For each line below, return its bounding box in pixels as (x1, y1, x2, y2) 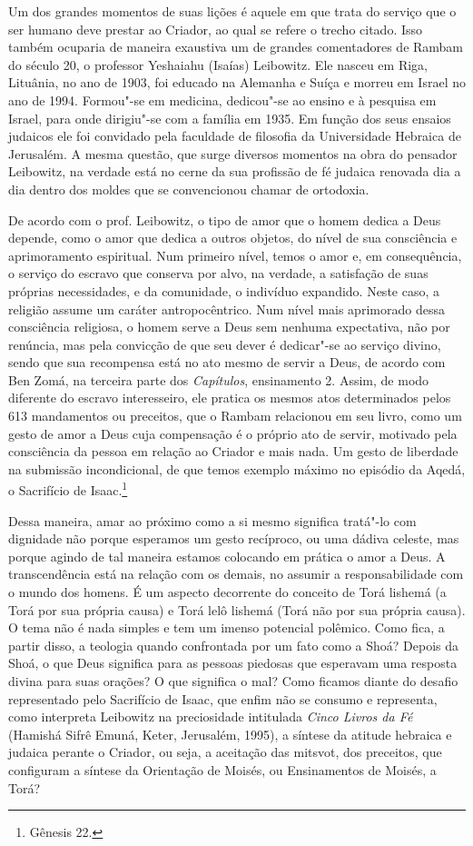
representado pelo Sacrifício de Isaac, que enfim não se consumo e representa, (8, 689, 438, 708)
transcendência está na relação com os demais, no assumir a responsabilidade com (8, 564, 464, 583)
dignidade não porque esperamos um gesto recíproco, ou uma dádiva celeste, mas (8, 529, 459, 548)
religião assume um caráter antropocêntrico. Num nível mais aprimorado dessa (8, 299, 445, 318)
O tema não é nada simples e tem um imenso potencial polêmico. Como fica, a (8, 618, 445, 637)
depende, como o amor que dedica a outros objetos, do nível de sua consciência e (8, 228, 458, 247)
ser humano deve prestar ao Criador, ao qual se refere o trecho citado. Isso (8, 19, 423, 38)
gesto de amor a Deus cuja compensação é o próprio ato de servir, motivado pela (8, 423, 458, 443)
